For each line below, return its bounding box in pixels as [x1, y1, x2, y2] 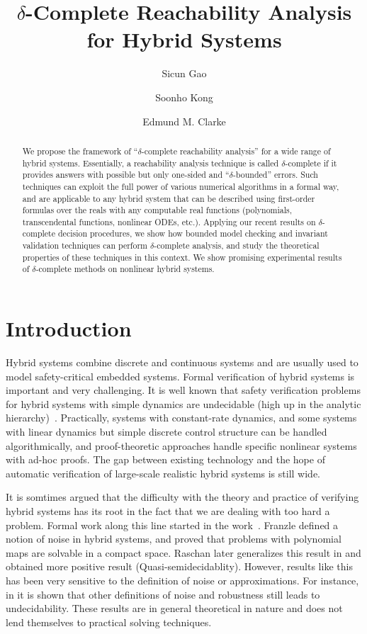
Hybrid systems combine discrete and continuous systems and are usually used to [6, 355, 358, 370]
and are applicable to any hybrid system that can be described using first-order [22, 192, 315, 204]
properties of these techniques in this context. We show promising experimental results [22, 251, 342, 263]
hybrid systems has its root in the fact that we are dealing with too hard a [6, 503, 330, 518]
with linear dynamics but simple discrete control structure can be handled [6, 424, 327, 439]
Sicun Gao [162, 66, 207, 81]
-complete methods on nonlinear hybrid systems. [35, 263, 215, 275]
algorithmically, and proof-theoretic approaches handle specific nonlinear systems [6, 438, 357, 453]
